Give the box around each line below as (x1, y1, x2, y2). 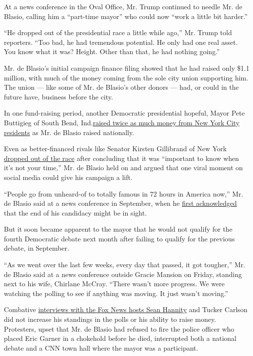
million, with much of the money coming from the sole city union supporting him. (4, 72, 249, 82)
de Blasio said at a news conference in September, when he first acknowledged (4, 198, 237, 208)
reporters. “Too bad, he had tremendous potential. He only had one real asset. (4, 37, 238, 47)
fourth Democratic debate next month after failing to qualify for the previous (4, 233, 235, 243)
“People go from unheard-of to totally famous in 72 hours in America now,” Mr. (4, 188, 243, 198)
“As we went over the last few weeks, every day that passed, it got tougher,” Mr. (4, 259, 246, 270)
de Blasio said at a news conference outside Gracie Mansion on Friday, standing (4, 269, 242, 279)
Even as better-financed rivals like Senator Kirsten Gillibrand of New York (4, 143, 227, 154)
